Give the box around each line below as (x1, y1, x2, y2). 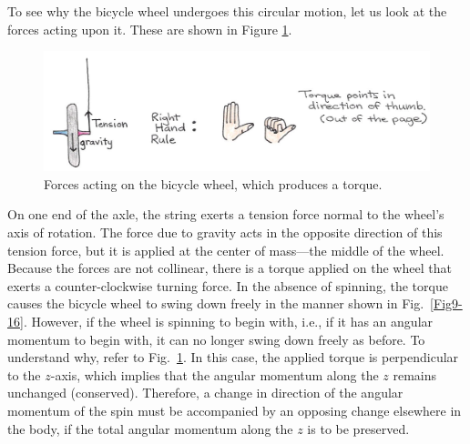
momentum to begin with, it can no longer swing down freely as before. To (7, 329, 425, 348)
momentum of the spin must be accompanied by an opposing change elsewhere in (7, 400, 462, 419)
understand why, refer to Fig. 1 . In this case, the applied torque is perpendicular (7, 348, 459, 367)
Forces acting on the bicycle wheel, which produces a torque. (44, 174, 383, 193)
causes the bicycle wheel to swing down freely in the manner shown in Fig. (7, 294, 424, 313)
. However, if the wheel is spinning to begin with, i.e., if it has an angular (23, 312, 434, 331)
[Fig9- (430, 294, 463, 313)
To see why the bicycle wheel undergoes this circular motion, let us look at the (7, 2, 447, 20)
